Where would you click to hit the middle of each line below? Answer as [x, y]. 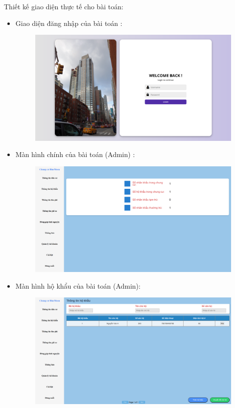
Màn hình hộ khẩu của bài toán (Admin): [78, 285]
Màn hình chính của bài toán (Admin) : [75, 154]
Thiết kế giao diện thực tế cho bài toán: [64, 6]
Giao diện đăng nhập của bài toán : [69, 23]
